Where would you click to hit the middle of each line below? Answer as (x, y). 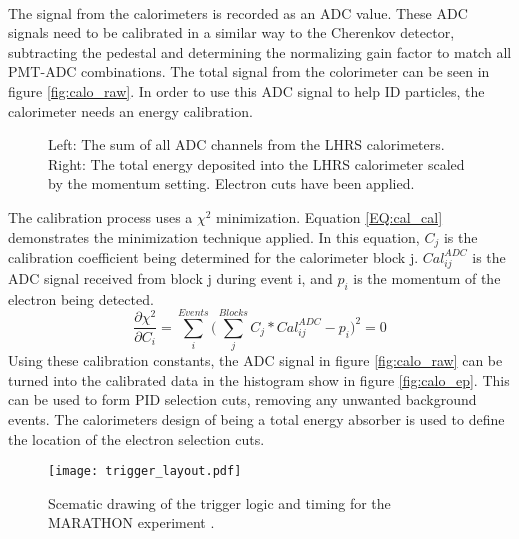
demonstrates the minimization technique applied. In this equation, (214, 236)
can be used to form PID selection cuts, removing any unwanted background (242, 399)
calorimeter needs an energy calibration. (130, 110)
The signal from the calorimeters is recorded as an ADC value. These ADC (238, 12)
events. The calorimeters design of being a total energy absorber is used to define (256, 419)
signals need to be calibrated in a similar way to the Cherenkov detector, (231, 32)
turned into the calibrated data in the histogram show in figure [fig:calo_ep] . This (259, 379)
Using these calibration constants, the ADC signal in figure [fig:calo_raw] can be (255, 360)
